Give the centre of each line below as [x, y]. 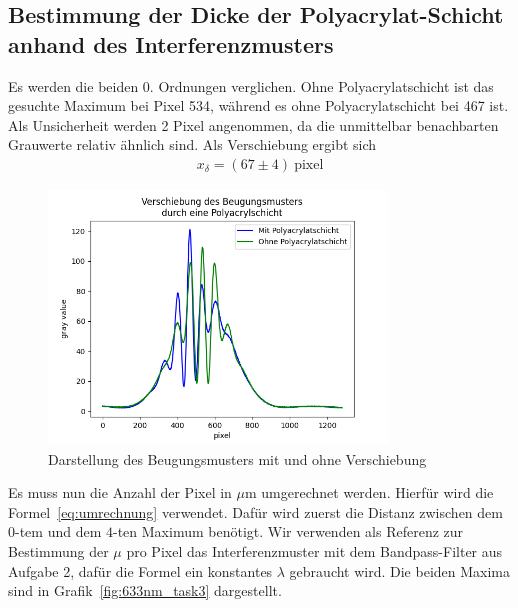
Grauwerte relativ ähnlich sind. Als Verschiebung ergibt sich [192, 144]
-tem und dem [58, 531]
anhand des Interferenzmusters [171, 43]
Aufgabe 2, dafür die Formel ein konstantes [140, 570]
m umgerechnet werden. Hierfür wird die [369, 492]
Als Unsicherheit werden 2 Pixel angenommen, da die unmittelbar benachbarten [253, 124]
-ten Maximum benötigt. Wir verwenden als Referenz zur [288, 531]
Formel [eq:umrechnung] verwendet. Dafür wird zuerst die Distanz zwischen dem [255, 511]
